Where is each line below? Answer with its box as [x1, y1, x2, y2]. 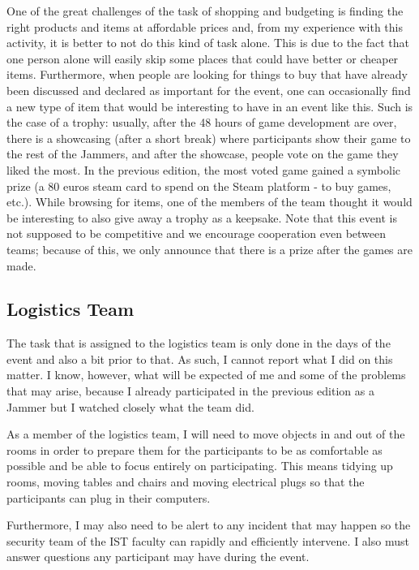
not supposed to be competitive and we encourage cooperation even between [6, 225, 387, 242]
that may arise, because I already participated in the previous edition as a [6, 382, 374, 399]
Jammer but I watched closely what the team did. [6, 398, 254, 415]
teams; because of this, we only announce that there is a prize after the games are [6, 240, 413, 257]
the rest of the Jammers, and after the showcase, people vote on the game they [6, 145, 399, 162]
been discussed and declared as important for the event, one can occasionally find [6, 81, 411, 98]
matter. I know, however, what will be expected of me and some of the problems [6, 366, 406, 383]
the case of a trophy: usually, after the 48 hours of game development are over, [6, 114, 397, 131]
